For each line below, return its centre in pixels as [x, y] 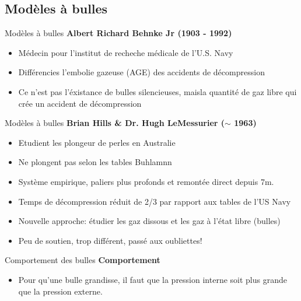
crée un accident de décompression [80, 103]
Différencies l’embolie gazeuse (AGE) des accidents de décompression [141, 72]
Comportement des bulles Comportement [83, 260]
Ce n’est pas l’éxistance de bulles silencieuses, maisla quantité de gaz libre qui [157, 91]
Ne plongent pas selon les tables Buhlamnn [95, 162]
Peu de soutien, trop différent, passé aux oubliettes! [110, 240]
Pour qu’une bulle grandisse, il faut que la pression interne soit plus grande [153, 279]
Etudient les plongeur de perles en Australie [97, 142]
